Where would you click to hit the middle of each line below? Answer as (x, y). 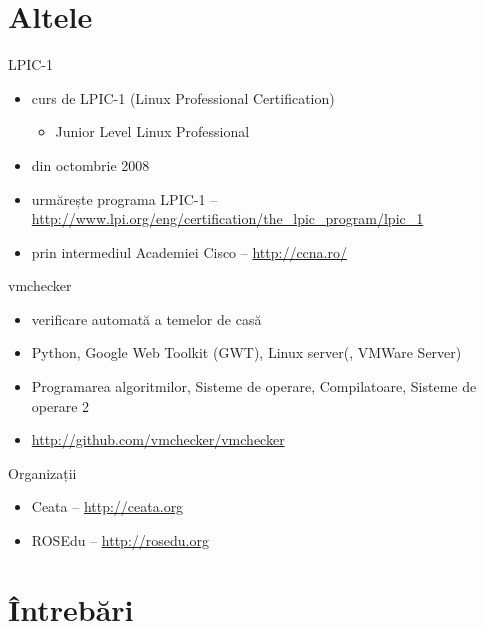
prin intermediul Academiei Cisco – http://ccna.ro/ (189, 251)
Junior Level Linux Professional (152, 131)
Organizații (42, 472)
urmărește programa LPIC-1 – (124, 198)
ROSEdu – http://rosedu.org (120, 540)
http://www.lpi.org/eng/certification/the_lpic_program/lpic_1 (227, 218)
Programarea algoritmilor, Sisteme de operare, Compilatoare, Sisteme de (254, 386)
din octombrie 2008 (90, 164)
